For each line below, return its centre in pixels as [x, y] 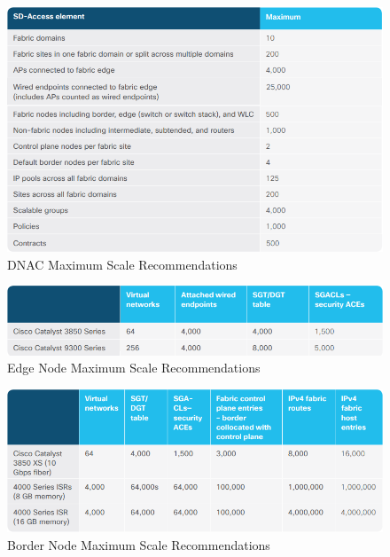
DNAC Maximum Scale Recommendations [122, 264]
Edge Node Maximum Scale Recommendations [134, 368]
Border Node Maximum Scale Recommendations [139, 545]
